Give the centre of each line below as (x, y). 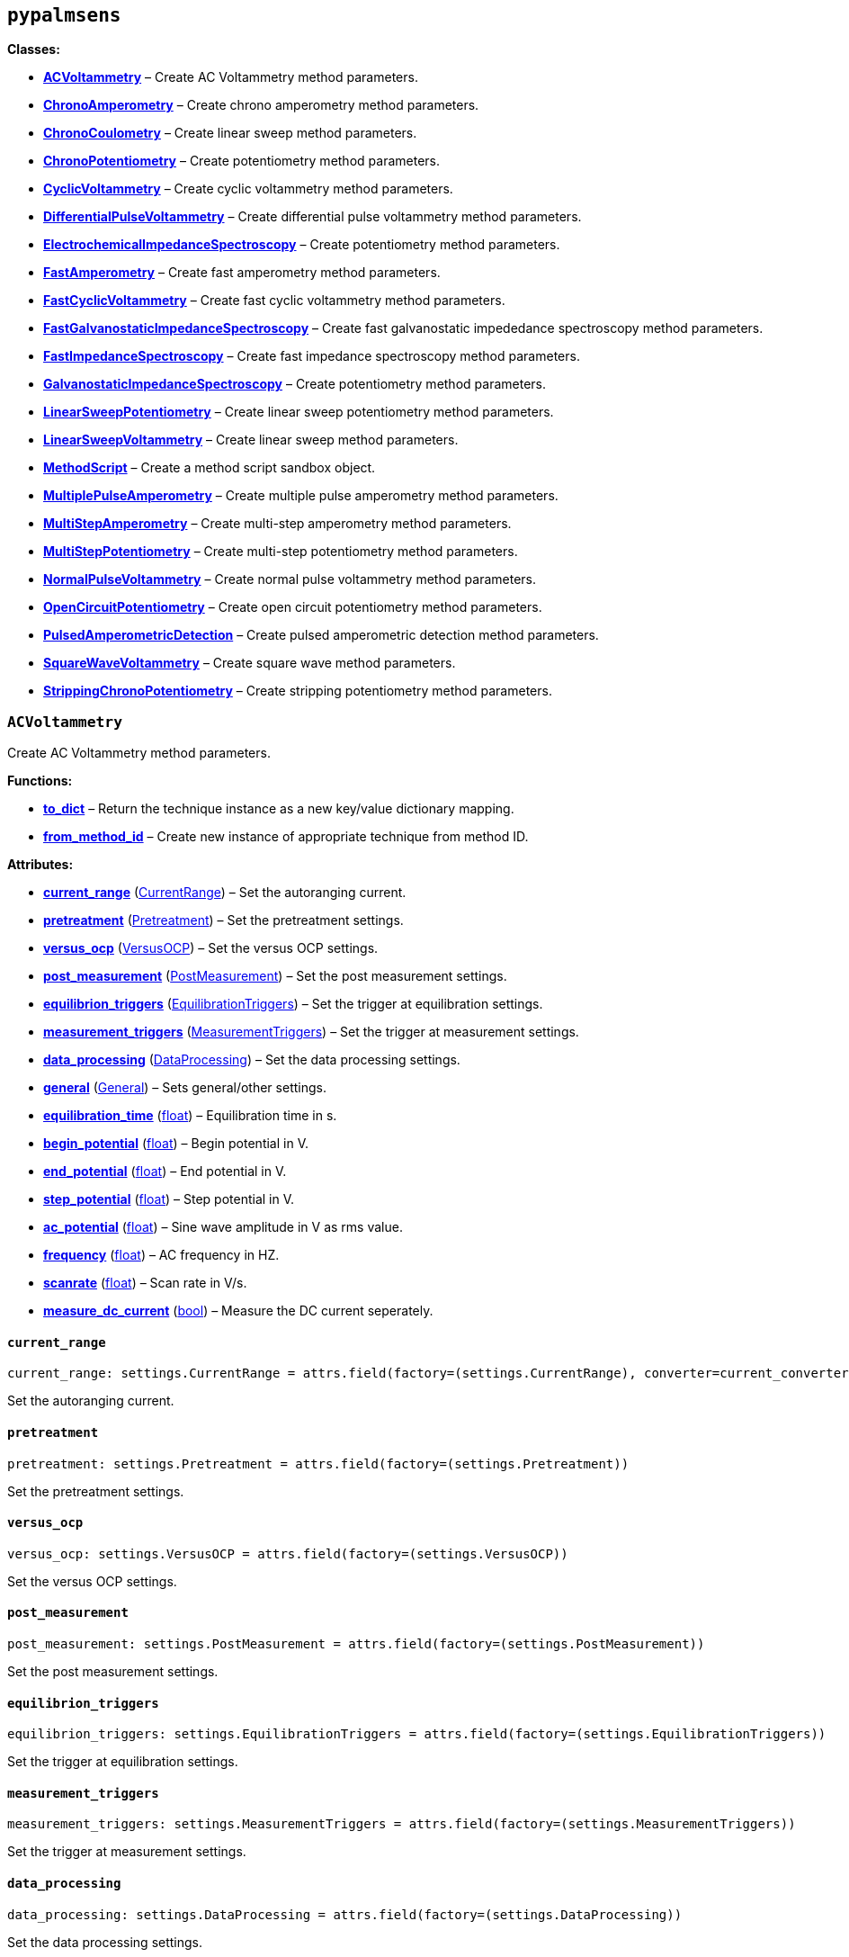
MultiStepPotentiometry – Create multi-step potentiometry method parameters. (281, 552)
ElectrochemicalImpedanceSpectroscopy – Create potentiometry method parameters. (302, 245)
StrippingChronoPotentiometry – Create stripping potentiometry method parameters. (298, 691)
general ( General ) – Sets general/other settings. (185, 1088)
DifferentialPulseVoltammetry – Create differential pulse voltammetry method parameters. (313, 217)
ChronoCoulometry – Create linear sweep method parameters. (230, 133)
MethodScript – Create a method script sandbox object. (210, 468)
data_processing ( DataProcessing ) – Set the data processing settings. (252, 1060)
